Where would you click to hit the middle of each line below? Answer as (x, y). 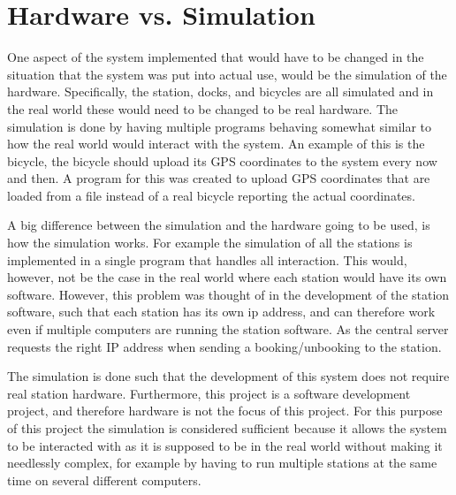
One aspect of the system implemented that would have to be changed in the (216, 57)
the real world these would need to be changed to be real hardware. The (203, 108)
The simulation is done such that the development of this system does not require (228, 376)
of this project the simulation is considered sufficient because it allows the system (227, 428)
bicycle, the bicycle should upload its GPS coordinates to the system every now (222, 160)
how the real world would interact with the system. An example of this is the (216, 144)
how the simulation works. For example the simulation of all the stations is (210, 243)
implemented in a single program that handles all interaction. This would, (207, 259)
